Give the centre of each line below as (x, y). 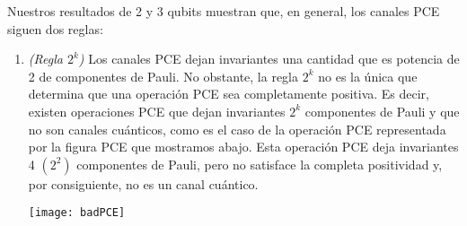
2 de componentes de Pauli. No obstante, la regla (163, 76)
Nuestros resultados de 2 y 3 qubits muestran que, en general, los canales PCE (224, 11)
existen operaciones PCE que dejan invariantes (157, 111)
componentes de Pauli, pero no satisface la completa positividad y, (260, 164)
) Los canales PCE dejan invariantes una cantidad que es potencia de (269, 59)
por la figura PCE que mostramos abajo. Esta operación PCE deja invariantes (243, 147)
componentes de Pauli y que (382, 111)
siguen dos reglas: (55, 28)
